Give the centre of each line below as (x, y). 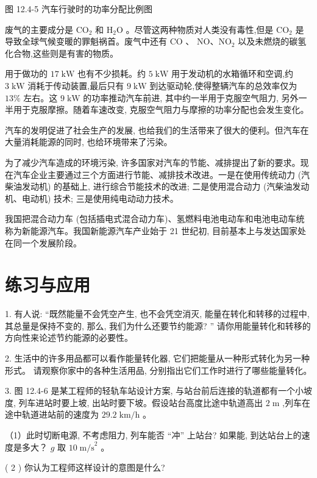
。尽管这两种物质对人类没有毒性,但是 (200, 29)
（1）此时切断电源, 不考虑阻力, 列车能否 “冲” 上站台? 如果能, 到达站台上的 (153, 434)
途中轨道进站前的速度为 (52, 414)
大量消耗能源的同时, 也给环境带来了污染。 (89, 142)
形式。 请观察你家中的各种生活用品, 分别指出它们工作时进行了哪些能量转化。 (158, 370)
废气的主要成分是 (39, 29)
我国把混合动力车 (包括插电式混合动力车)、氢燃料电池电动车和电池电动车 (151, 219)
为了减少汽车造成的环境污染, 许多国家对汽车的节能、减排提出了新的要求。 (153, 162)
